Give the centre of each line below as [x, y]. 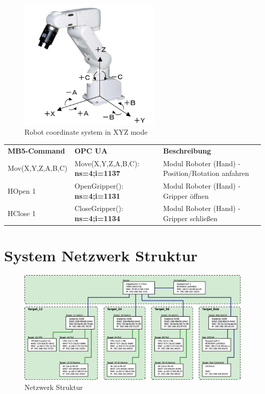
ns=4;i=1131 [97, 195]
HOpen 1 [22, 190]
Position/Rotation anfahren [206, 173]
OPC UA [91, 150]
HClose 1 [22, 213]
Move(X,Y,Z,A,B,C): [107, 163]
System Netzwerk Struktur [101, 255]
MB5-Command [36, 150]
